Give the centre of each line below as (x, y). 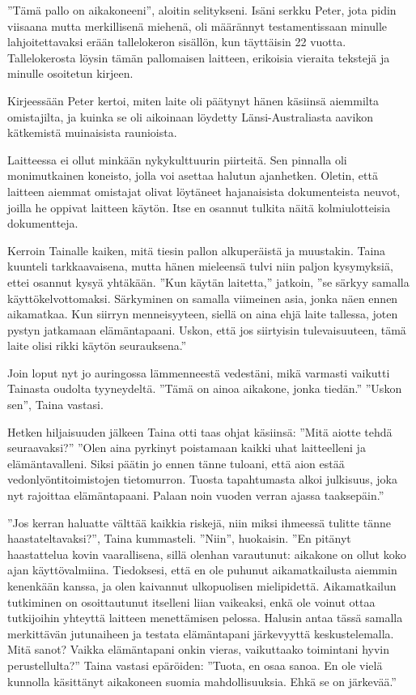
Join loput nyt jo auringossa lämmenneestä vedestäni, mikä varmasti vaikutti (199, 372)
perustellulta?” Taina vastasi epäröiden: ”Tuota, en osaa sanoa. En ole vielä (195, 665)
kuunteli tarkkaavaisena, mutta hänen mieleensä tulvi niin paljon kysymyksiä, (200, 266)
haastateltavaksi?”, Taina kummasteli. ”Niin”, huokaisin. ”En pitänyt (179, 538)
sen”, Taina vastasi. (55, 405)
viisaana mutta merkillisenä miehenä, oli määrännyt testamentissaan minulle (197, 26)
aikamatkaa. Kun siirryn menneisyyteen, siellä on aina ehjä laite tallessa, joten (203, 314)
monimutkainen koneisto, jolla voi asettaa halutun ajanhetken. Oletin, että (193, 175)
